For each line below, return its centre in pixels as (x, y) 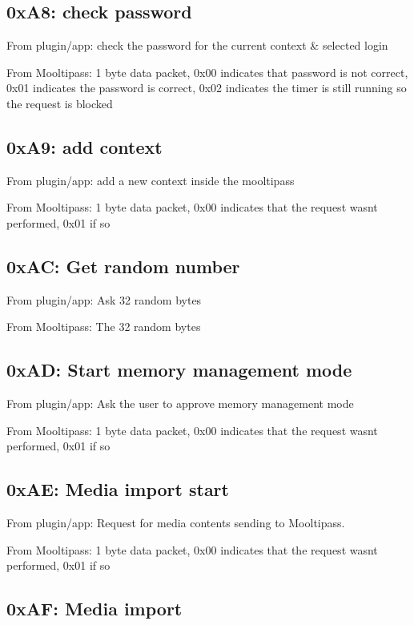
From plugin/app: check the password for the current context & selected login (197, 45)
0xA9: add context (84, 146)
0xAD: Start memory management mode (179, 370)
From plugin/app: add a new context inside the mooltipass (151, 180)
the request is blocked (60, 103)
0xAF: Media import (94, 609)
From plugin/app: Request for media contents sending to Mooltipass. (176, 523)
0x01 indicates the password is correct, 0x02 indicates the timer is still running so (207, 88)
